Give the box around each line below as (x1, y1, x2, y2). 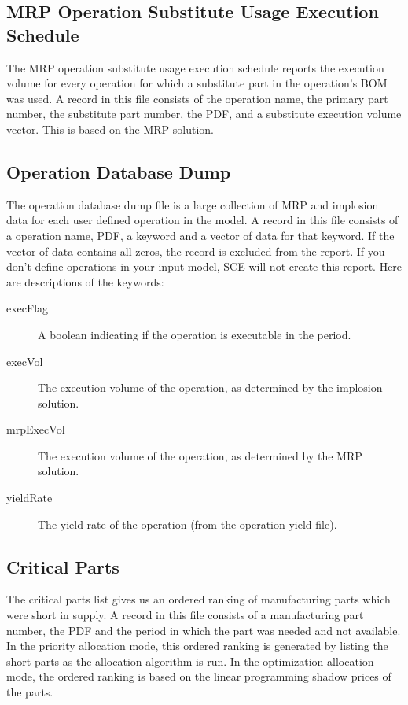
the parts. (6, 684, 53, 700)
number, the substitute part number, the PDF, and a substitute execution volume (6, 105, 402, 122)
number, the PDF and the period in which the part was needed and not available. (6, 622, 401, 638)
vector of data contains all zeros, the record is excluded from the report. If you (6, 242, 385, 259)
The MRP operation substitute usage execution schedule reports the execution (6, 59, 384, 76)
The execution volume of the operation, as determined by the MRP (38, 447, 362, 463)
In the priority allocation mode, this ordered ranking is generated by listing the (6, 637, 388, 654)
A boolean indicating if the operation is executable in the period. (38, 326, 351, 342)
